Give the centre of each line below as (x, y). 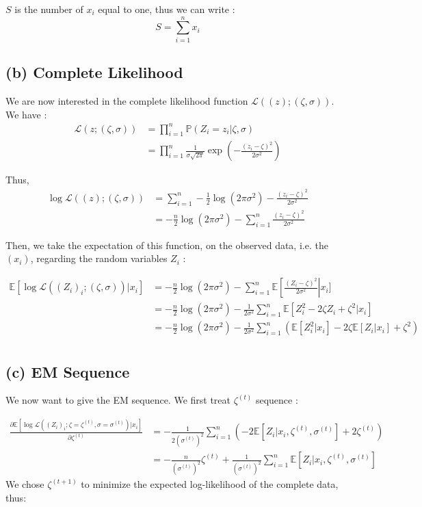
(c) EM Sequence (68, 371)
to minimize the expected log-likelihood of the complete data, (210, 484)
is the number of (49, 9)
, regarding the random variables (99, 258)
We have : (26, 114)
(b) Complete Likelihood (94, 72)
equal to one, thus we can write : (167, 9)
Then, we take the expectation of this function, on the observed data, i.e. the (167, 245)
